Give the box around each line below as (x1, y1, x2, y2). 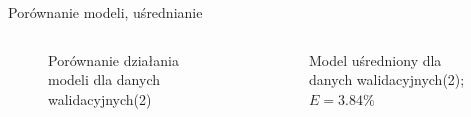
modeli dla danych (48, 69, 161, 90)
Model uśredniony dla (309, 49, 442, 70)
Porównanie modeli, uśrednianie (8, 2, 203, 22)
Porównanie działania (48, 49, 179, 70)
